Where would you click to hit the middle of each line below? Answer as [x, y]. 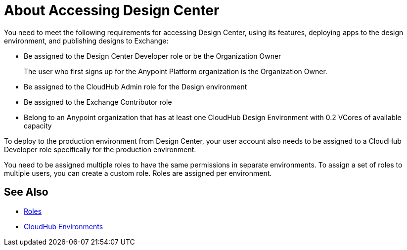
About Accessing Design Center [112, 10]
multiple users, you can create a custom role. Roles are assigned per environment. [138, 173]
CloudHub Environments [64, 226]
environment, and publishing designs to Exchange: [86, 41]
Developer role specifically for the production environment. [100, 149]
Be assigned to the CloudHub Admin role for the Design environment [136, 86]
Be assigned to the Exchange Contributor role [98, 102]
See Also [26, 192]
